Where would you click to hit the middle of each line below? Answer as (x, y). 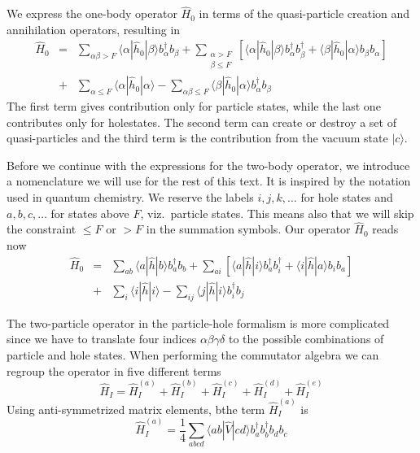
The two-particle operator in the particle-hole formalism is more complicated (198, 322)
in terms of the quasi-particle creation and (304, 13)
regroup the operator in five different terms (114, 370)
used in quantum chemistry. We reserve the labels (130, 197)
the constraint (42, 229)
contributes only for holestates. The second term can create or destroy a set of (201, 122)
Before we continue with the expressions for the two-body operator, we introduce (208, 165)
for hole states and (347, 197)
